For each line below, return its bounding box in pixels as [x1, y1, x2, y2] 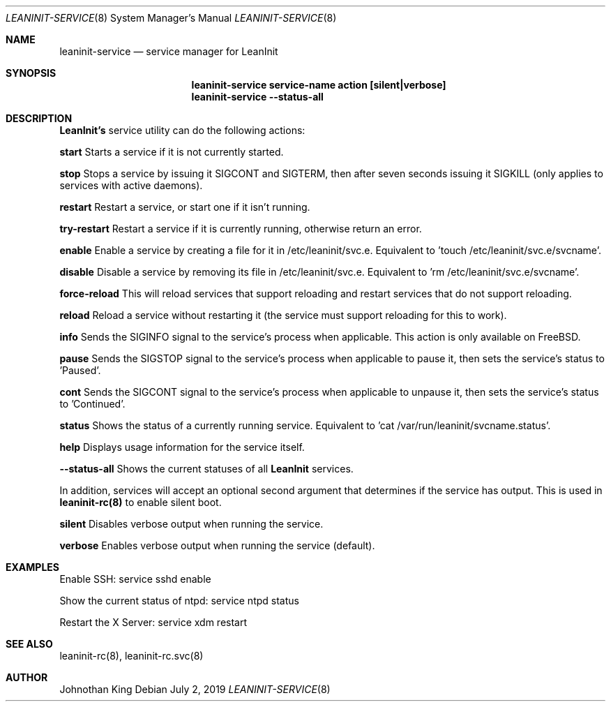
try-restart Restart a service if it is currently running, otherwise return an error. [59, 223, 422, 235]
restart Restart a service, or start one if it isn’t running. [59, 201, 310, 213]
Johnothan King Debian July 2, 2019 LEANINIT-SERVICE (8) [59, 683, 331, 695]
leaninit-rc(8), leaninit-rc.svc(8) [59, 650, 204, 662]
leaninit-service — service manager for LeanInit [59, 45, 278, 57]
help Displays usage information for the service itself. [59, 441, 305, 453]
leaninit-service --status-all [191, 91, 324, 103]
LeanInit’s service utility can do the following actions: [59, 124, 305, 136]
